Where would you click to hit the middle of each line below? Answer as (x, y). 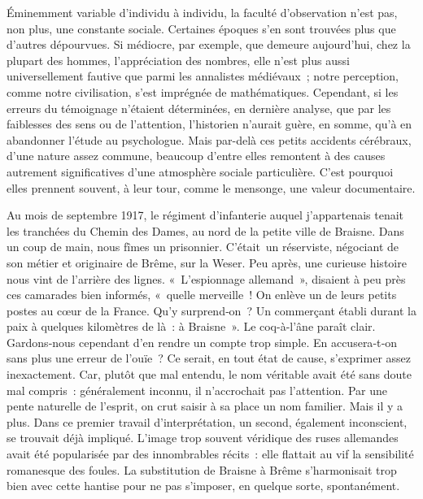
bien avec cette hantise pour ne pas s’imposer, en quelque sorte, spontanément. (203, 486)
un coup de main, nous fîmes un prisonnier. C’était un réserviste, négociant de (203, 247)
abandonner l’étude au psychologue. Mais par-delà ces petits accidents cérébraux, (209, 139)
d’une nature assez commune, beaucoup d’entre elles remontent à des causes (196, 156)
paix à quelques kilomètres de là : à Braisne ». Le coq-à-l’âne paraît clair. (191, 326)
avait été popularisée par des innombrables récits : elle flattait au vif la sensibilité (210, 454)
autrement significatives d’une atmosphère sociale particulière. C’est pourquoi (200, 171)
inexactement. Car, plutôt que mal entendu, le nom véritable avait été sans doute (209, 374)
